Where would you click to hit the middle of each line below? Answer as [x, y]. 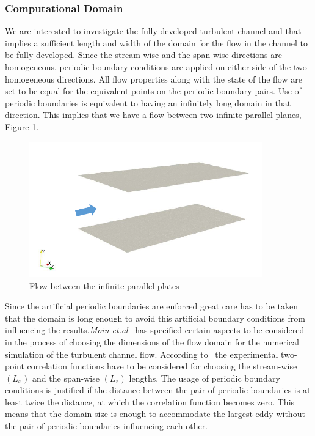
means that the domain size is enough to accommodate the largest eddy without [155, 414]
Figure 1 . [22, 126]
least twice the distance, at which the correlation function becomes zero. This [150, 401]
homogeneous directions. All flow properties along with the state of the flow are [154, 79]
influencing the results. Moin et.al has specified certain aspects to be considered [155, 330]
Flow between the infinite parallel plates [104, 285]
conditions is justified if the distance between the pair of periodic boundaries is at [158, 390]
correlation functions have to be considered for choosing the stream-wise [162, 366]
